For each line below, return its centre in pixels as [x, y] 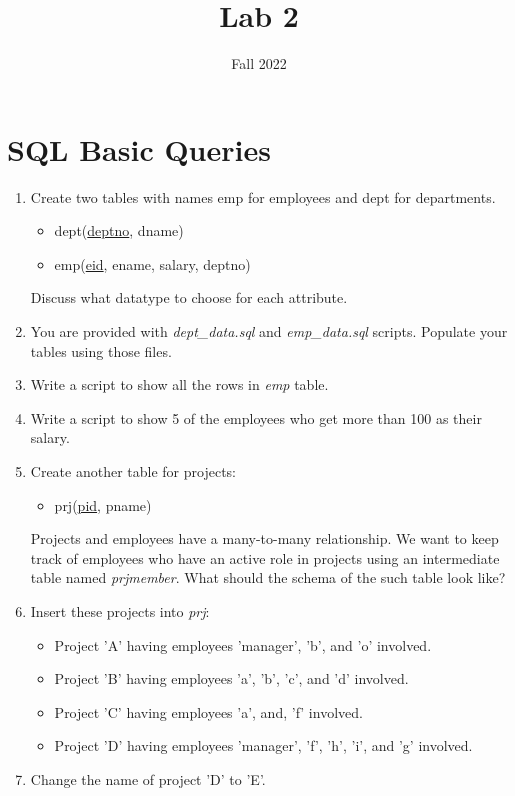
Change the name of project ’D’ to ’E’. [148, 778]
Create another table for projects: [133, 471]
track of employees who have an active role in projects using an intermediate [265, 557]
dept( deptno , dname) [119, 230]
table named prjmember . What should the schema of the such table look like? [268, 577]
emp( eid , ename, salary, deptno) [152, 263]
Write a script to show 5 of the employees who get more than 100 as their [256, 417]
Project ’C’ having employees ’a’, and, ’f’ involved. [208, 711]
